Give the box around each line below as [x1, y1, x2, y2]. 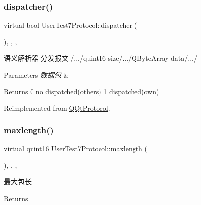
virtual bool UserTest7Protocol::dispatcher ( [4, 20, 137, 30]
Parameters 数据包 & [4, 70, 69, 80]
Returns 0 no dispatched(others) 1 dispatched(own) [4, 86, 159, 96]
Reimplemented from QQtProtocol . [4, 103, 110, 113]
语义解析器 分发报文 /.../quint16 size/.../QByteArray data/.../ [4, 53, 197, 63]
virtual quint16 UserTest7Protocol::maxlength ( [4, 143, 148, 153]
